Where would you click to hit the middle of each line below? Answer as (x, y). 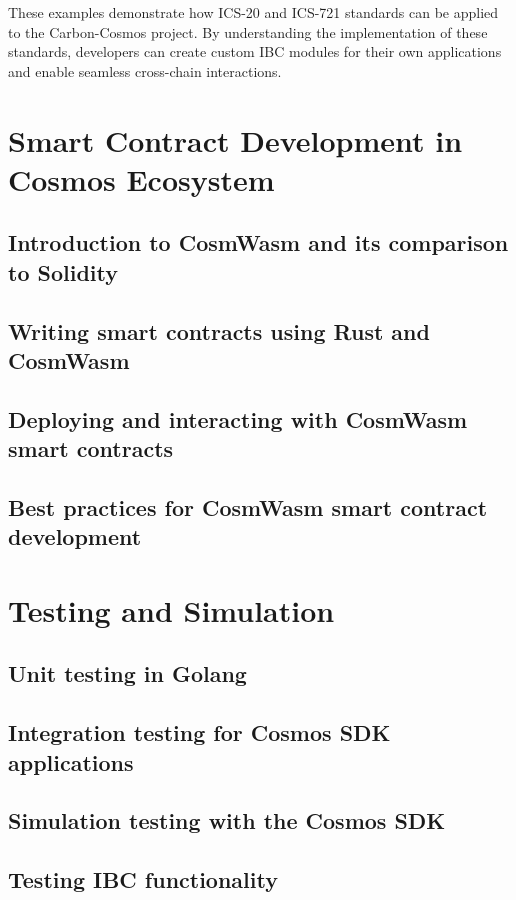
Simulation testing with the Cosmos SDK (227, 820)
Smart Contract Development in (235, 139)
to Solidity (63, 271)
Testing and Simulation (171, 609)
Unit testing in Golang (127, 673)
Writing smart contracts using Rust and (219, 330)
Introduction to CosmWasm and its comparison (258, 242)
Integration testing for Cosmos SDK (199, 732)
